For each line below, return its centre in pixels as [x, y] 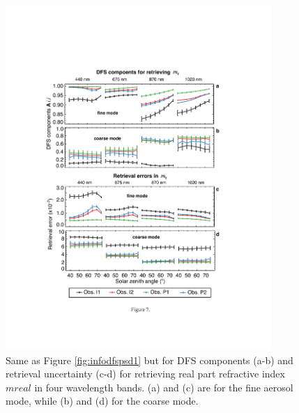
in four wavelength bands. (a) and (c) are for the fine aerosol [164, 387]
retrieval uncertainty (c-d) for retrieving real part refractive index [145, 374]
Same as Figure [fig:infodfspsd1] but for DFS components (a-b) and [149, 360]
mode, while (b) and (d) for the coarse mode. [102, 401]
